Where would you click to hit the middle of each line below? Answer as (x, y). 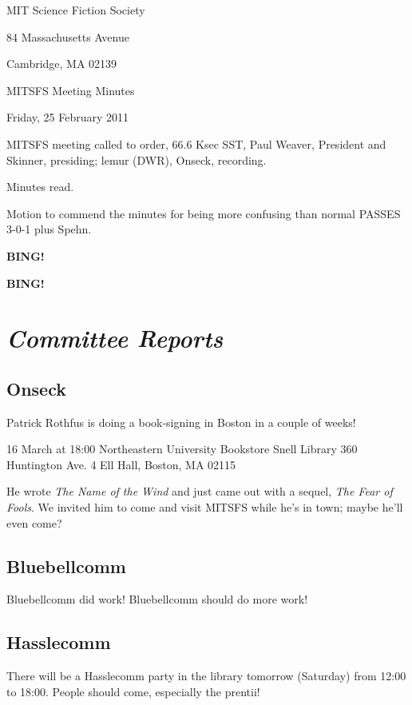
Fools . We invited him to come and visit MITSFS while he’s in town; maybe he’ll (205, 507)
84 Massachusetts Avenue (68, 36)
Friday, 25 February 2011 (67, 117)
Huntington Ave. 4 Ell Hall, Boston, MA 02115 (121, 464)
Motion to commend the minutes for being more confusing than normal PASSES (204, 213)
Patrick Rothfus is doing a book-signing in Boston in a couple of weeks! (181, 422)
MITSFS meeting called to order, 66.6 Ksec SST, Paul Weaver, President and (196, 143)
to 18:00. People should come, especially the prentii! (133, 691)
